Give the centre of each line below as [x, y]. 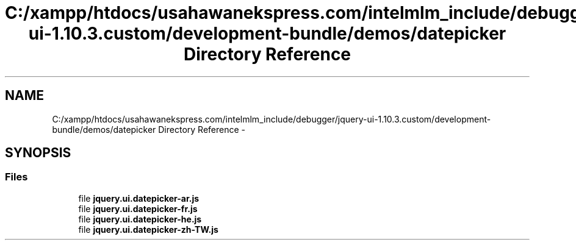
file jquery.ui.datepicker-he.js [140, 219]
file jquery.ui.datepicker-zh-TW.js [148, 229]
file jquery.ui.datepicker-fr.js [138, 208]
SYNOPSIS [38, 153]
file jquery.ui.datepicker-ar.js [139, 198]
